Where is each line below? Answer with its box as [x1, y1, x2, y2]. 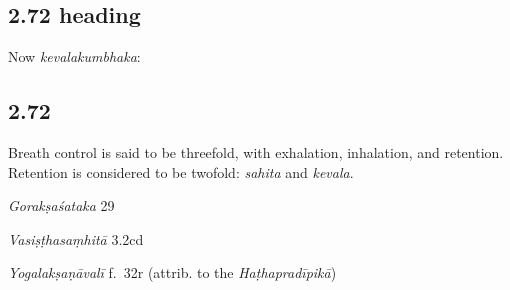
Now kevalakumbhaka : [8, 46, 141, 67]
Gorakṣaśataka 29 [8, 195, 115, 216]
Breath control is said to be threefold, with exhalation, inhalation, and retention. [8, 142, 504, 162]
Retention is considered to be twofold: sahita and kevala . [8, 161, 354, 182]
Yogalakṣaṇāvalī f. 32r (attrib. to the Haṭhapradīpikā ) [8, 262, 337, 283]
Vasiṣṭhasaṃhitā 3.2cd [8, 228, 144, 249]
